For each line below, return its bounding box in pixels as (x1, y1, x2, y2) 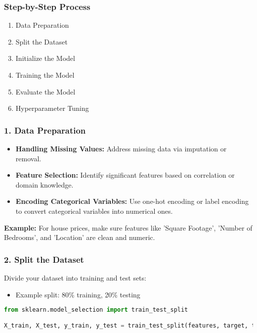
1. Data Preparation (4, 124, 86, 136)
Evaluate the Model (15, 86, 76, 96)
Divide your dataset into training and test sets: (4, 272, 146, 283)
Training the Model (15, 70, 75, 80)
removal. (15, 153, 42, 163)
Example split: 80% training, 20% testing (15, 289, 140, 299)
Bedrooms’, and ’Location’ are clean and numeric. (4, 232, 155, 242)
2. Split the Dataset (4, 253, 84, 265)
